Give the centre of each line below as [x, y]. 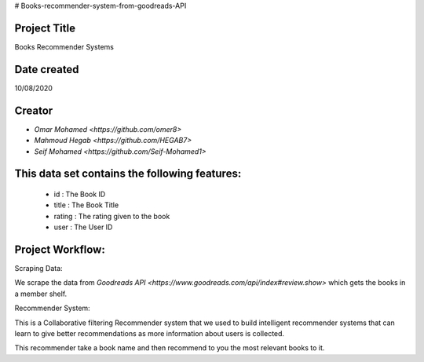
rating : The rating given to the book [112, 216]
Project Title [45, 28]
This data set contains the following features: [128, 174]
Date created [47, 69]
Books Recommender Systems [64, 46]
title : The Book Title [86, 205]
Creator [34, 110]
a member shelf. [41, 294]
